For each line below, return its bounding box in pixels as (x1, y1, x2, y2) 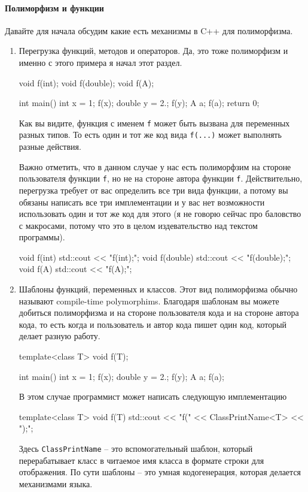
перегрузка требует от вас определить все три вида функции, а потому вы (19, 183, 288, 196)
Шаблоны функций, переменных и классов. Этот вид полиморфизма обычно (19, 283, 298, 295)
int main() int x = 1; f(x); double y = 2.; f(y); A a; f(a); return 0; (19, 96, 260, 109)
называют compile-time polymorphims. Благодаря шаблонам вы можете (19, 294, 279, 307)
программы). (19, 231, 65, 243)
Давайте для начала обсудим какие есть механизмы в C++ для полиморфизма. (5, 24, 293, 37)
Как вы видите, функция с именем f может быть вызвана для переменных (19, 116, 290, 129)
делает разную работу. (19, 330, 100, 342)
